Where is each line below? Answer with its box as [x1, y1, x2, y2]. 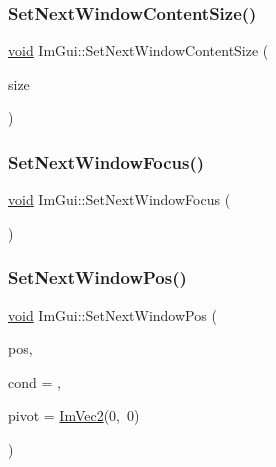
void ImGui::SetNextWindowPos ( [8, 304, 217, 325]
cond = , [8, 371, 61, 392]
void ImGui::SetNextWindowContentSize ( [8, 40, 269, 61]
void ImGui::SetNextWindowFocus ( [8, 189, 231, 210]
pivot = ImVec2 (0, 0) [8, 405, 140, 426]
